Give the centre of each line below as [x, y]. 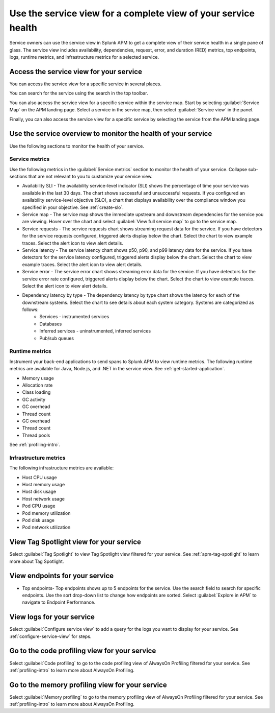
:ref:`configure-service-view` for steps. [50, 636]
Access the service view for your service [76, 72]
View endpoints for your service [62, 576]
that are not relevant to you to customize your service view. [90, 177]
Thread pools [36, 435]
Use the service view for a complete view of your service [132, 13]
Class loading [36, 392]
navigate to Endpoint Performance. [59, 602]
